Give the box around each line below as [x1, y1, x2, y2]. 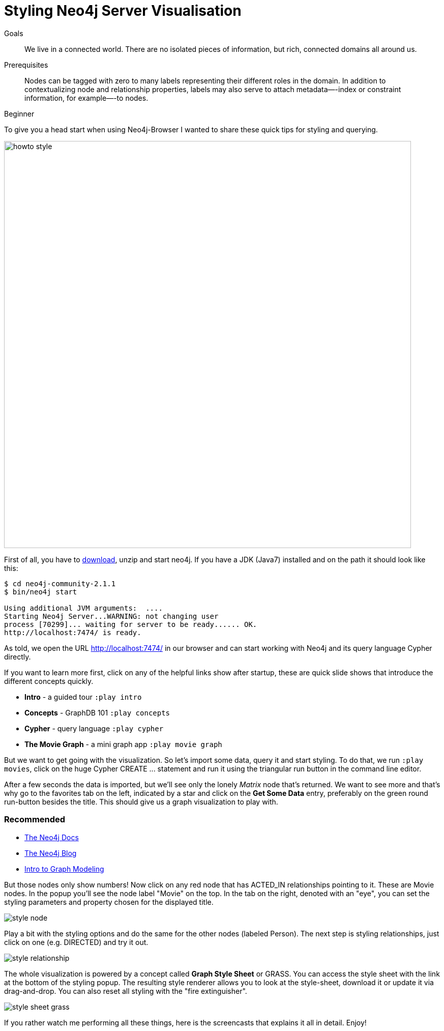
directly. [4, 652, 31, 661]
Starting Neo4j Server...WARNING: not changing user [4, 612, 219, 620]
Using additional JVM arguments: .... [4, 604, 163, 612]
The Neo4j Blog [24, 848, 77, 857]
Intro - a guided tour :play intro [24, 692, 142, 701]
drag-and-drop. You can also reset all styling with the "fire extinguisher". [4, 986, 247, 995]
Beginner [4, 109, 35, 118]
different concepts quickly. [4, 676, 94, 685]
